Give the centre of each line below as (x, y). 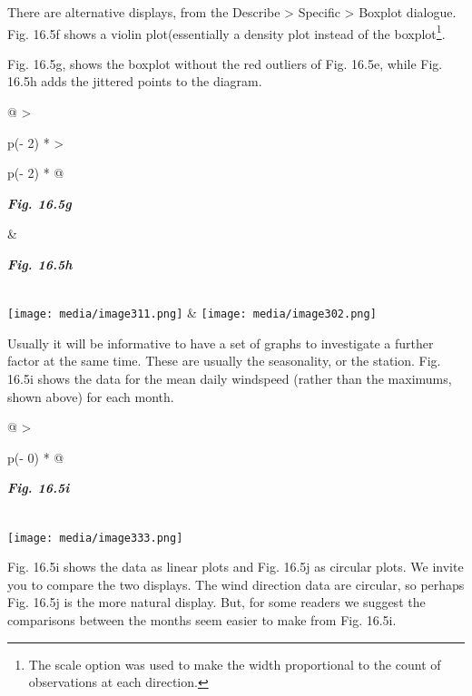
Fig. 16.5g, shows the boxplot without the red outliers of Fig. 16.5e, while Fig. (225, 63)
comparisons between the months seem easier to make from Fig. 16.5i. (202, 620)
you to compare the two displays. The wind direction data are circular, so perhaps (236, 584)
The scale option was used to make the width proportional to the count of (235, 664)
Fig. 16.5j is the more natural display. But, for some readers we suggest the (216, 602)
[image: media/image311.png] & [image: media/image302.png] (192, 313)
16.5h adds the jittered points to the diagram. (135, 81)
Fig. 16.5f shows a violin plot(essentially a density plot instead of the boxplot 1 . (226, 32)
